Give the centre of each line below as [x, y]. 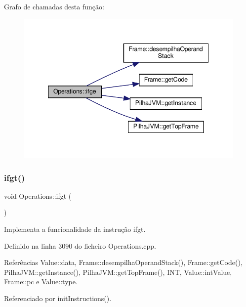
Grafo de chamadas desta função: [54, 6]
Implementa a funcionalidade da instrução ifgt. [75, 229]
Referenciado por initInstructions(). [58, 298]
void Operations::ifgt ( [38, 196]
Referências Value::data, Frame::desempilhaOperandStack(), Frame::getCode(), [123, 262]
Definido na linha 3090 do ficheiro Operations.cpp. [80, 245]
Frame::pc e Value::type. [41, 282]
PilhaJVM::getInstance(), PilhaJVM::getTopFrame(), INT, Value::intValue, [118, 272]
